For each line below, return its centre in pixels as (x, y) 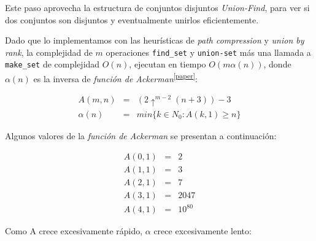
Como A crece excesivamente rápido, (74, 231)
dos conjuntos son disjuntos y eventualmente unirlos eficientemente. (132, 19)
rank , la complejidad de (49, 52)
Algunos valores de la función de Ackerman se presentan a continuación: (141, 135)
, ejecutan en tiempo (168, 64)
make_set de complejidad (52, 64)
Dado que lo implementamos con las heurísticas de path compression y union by (155, 40)
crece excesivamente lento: (202, 231)
